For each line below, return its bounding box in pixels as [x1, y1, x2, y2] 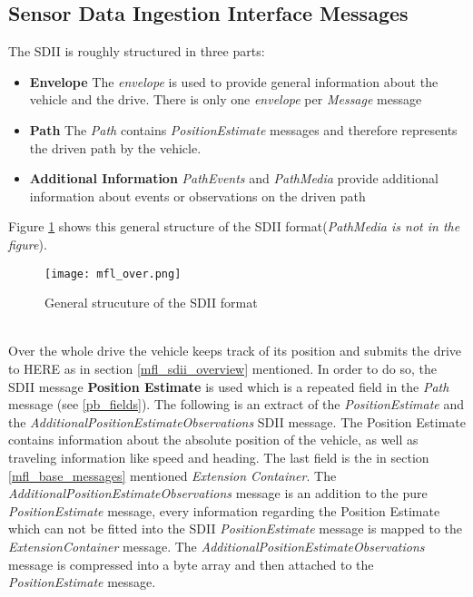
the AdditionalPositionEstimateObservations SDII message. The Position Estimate [8, 412, 466, 431]
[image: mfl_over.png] [44, 267, 182, 280]
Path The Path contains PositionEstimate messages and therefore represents [29, 120, 458, 139]
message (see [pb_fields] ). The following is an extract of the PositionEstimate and [8, 395, 464, 414]
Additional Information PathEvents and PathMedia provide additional [29, 169, 439, 188]
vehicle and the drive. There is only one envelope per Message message [29, 90, 422, 109]
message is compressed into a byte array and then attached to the [8, 554, 374, 573]
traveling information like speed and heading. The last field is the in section [8, 447, 429, 466]
